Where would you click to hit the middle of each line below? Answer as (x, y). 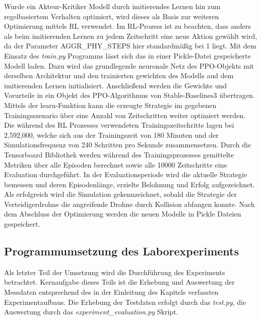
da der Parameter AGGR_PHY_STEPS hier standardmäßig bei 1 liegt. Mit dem (130, 46)
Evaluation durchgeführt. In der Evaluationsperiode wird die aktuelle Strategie (126, 174)
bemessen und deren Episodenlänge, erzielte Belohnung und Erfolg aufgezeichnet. (129, 184)
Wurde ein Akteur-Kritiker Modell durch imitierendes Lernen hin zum (112, 6)
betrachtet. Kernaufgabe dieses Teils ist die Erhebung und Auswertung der (119, 282)
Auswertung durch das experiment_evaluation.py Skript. (91, 312)
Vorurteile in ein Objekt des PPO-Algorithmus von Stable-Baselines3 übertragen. (129, 95)
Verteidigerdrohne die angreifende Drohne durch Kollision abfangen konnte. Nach (129, 204)
